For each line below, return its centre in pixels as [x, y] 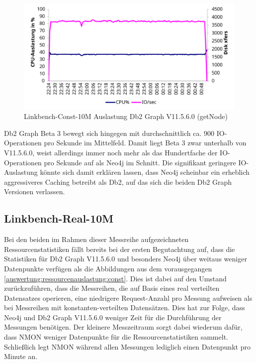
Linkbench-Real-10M [59, 218]
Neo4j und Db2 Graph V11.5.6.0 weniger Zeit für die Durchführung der [113, 317]
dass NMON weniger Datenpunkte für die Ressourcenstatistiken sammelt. [116, 337]
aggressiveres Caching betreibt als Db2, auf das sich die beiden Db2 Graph [118, 181]
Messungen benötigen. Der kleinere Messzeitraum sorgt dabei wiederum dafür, [123, 327]
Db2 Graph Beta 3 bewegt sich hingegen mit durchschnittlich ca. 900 [109, 133]
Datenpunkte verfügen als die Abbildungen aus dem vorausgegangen [108, 268]
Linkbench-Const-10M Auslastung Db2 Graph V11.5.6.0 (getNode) [126, 116]
